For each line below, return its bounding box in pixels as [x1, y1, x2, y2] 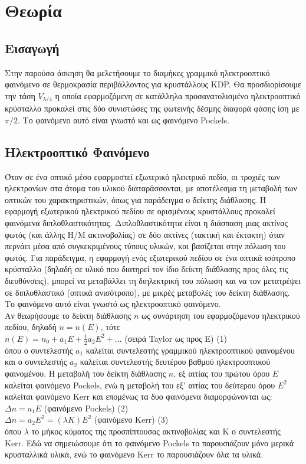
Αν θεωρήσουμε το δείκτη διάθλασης [5, 309, 131, 321]
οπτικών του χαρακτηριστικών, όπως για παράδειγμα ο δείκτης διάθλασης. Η [5, 193, 266, 205]
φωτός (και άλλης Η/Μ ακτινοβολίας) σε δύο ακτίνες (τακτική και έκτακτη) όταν [5, 228, 285, 240]
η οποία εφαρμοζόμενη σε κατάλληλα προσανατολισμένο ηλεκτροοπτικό [55, 89, 301, 102]
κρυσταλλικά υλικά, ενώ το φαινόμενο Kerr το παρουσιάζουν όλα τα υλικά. [5, 448, 264, 460]
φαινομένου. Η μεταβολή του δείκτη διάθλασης [5, 367, 166, 379]
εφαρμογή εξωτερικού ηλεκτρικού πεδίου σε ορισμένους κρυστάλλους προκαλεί [5, 205, 275, 217]
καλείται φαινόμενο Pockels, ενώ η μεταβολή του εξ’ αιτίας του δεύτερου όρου [5, 378, 275, 391]
